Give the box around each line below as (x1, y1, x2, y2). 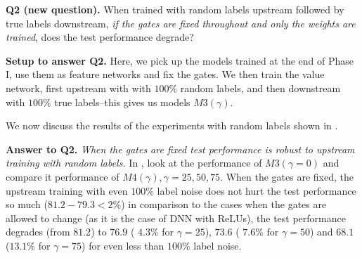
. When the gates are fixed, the (220, 169, 354, 183)
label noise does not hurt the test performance (157, 183, 356, 198)
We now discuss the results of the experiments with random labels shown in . (6, 118, 338, 133)
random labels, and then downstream (180, 80, 341, 95)
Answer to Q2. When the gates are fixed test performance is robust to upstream (6, 141, 355, 156)
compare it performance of (6, 169, 119, 183)
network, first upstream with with (6, 80, 151, 95)
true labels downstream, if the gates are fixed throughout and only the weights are (6, 15, 356, 30)
